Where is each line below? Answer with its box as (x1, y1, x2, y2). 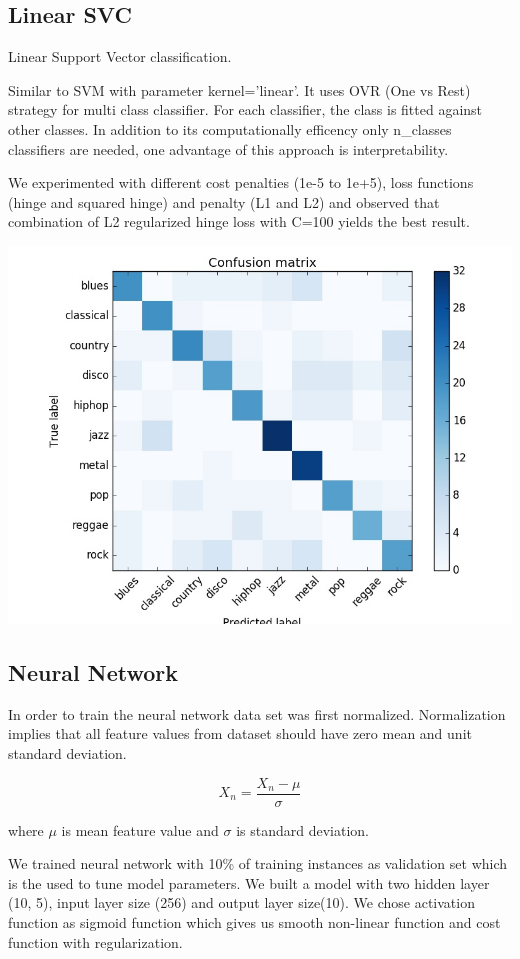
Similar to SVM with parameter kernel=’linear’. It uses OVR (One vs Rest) (8, 79, 471, 100)
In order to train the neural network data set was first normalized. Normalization (8, 703, 506, 724)
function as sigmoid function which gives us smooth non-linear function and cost (8, 911, 501, 932)
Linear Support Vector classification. (8, 46, 232, 67)
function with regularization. (8, 931, 183, 952)
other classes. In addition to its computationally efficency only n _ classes (8, 118, 452, 139)
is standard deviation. (236, 819, 369, 840)
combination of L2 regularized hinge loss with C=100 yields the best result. (8, 211, 470, 232)
